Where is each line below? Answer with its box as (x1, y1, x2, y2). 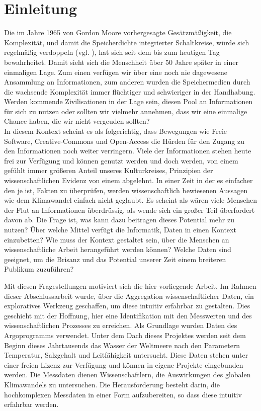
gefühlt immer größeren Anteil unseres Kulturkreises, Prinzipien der (4, 165, 213, 176)
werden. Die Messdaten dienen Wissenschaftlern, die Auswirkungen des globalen (4, 369, 251, 380)
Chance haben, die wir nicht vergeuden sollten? (4, 116, 150, 126)
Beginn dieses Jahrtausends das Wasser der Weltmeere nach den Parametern (4, 340, 240, 350)
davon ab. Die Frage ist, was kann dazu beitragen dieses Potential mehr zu (4, 214, 234, 225)
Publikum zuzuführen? (4, 264, 74, 274)
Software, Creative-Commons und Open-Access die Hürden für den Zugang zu (4, 135, 244, 146)
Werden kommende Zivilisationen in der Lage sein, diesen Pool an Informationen (4, 96, 253, 107)
